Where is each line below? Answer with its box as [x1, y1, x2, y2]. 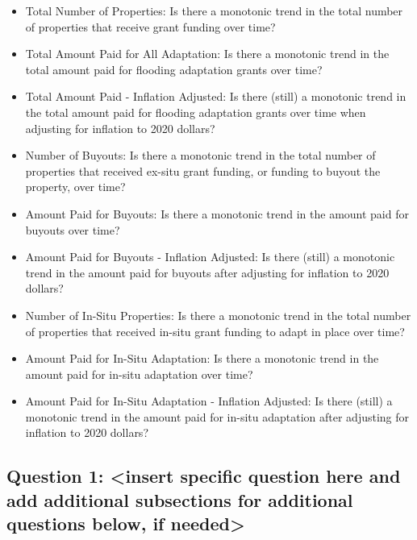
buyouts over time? [25, 221, 120, 238]
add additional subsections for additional [6, 487, 353, 512]
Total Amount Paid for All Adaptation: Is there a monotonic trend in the [25, 45, 390, 62]
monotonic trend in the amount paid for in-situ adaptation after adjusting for [25, 408, 410, 425]
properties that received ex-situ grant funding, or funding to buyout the [25, 162, 381, 179]
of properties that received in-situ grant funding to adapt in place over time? [25, 322, 405, 339]
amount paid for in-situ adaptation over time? [25, 365, 253, 382]
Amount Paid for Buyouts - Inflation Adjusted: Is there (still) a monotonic [25, 248, 395, 265]
